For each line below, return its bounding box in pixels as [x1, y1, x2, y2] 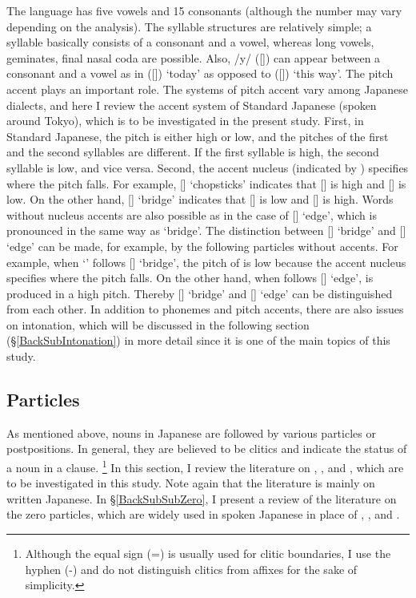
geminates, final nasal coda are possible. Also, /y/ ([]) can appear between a [6, 49, 381, 66]
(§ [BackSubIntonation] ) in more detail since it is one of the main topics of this [6, 332, 390, 349]
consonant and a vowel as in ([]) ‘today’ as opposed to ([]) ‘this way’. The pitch [6, 65, 394, 82]
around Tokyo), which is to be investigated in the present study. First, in [6, 112, 364, 129]
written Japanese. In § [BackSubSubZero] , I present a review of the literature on [6, 490, 397, 507]
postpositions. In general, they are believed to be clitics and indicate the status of [6, 440, 407, 457]
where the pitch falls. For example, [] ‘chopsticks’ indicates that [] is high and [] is [6, 175, 406, 192]
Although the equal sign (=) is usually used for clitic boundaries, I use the [25, 545, 391, 562]
